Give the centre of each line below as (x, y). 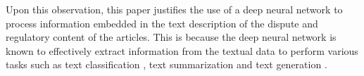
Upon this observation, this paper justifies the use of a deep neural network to (174, 9)
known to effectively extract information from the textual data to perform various (182, 50)
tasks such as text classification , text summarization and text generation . (167, 64)
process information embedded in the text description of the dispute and (162, 23)
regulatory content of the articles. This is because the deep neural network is (171, 37)
